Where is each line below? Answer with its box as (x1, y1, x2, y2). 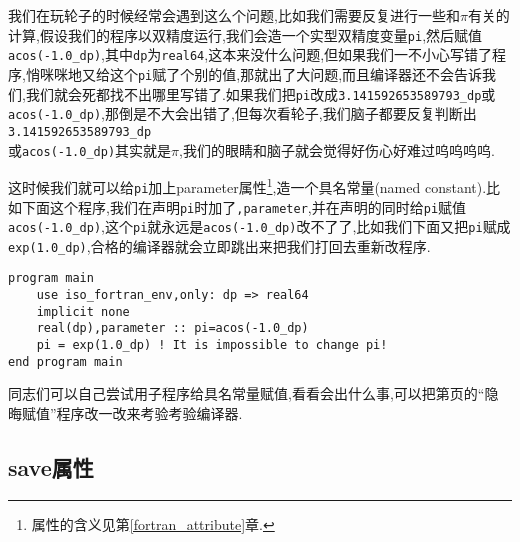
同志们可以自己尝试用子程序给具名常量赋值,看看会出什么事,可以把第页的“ (8, 383, 485, 404)
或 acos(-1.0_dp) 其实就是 (8, 139, 172, 160)
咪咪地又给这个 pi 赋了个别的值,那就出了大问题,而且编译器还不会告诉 (39, 63, 483, 84)
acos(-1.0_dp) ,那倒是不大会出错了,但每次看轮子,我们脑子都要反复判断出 (8, 103, 477, 124)
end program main (8, 354, 123, 369)
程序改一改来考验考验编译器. (56, 403, 243, 423)
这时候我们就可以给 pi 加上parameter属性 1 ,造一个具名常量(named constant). (8, 174, 487, 197)
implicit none (36, 304, 130, 319)
